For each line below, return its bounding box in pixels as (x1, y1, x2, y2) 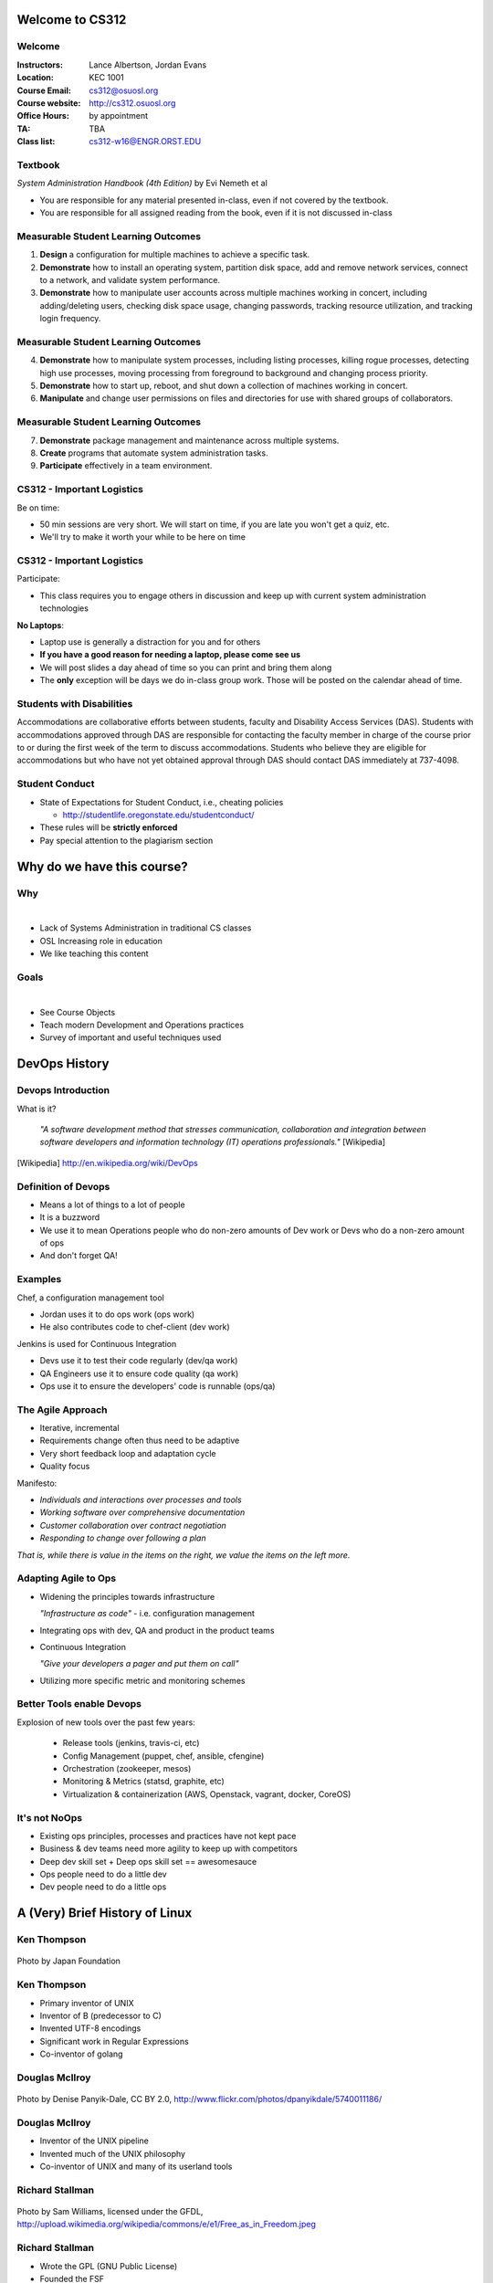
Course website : (16, 97, 81, 109)
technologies (39, 603, 89, 614)
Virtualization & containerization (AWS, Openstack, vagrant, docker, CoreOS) (62, 1788, 351, 1799)
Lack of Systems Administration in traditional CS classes (39, 922, 252, 933)
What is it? (16, 1103, 57, 1114)
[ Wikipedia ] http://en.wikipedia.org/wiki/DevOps (16, 1157, 198, 1168)
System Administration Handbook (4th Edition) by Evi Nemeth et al (16, 178, 268, 189)
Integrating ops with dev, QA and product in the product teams (39, 1625, 275, 1636)
